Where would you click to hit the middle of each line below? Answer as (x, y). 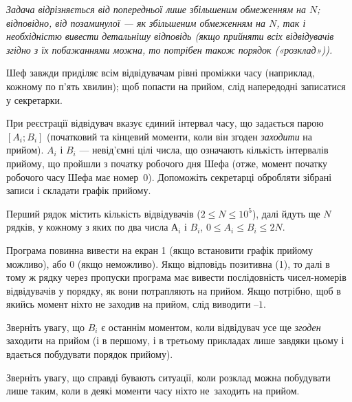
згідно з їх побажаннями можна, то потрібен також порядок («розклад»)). (169, 49)
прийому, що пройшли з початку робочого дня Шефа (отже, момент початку (167, 163)
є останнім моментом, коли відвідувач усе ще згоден (211, 327)
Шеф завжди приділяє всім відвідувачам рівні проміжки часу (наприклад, (161, 73)
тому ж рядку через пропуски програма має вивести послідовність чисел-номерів (176, 277)
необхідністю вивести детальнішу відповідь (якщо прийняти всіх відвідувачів (170, 36)
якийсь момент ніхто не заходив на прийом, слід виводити (129, 304)
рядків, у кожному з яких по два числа (87, 227)
